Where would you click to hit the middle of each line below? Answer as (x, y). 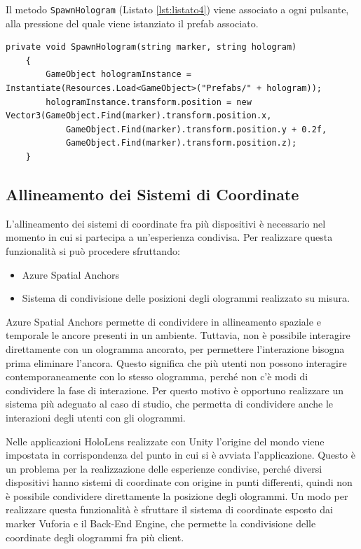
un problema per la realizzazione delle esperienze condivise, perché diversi (164, 468)
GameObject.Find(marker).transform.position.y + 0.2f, (196, 129)
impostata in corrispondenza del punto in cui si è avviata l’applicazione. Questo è (180, 455)
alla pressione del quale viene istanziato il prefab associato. (132, 23)
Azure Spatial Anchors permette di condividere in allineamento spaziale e (163, 321)
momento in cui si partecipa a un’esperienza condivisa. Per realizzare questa (169, 237)
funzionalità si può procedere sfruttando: (93, 250)
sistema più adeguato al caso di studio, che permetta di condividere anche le (170, 404)
